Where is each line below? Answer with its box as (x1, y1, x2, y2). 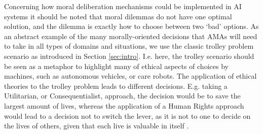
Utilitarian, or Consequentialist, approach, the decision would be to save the (4, 90, 241, 101)
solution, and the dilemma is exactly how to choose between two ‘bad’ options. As (4, 21, 259, 31)
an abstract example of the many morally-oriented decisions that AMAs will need (4, 30, 257, 41)
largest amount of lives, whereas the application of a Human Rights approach (4, 100, 244, 111)
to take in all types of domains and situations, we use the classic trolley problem (4, 41, 254, 51)
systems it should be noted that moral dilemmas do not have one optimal (4, 11, 232, 21)
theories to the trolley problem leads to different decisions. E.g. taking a (4, 80, 228, 91)
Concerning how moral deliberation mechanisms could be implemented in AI (4, 1, 242, 11)
